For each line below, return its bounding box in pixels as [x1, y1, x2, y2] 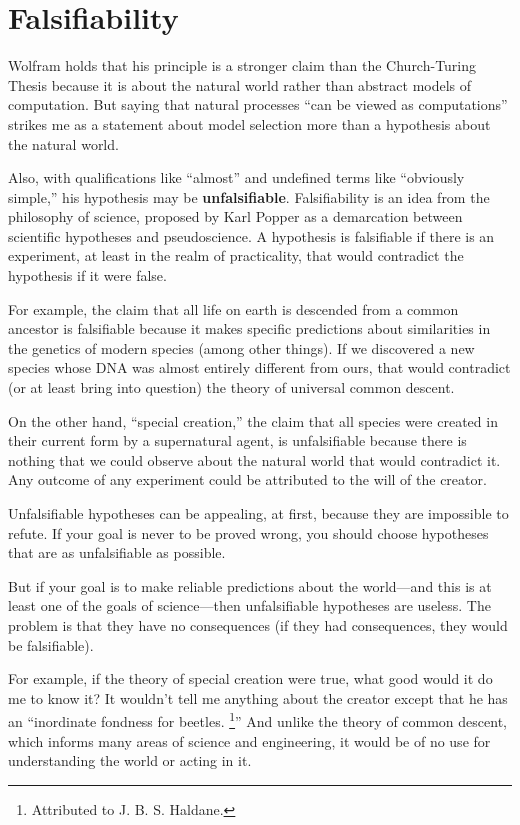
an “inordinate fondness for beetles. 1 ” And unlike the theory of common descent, [8, 708, 507, 731]
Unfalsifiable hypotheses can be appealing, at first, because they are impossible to [8, 503, 509, 523]
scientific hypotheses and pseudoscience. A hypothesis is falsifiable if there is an [8, 225, 495, 246]
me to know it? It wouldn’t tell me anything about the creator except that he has [8, 687, 508, 708]
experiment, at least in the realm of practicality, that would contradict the [8, 245, 464, 266]
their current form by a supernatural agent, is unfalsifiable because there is [8, 430, 467, 451]
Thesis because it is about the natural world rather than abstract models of [8, 74, 472, 95]
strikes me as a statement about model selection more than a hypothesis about [8, 113, 491, 134]
